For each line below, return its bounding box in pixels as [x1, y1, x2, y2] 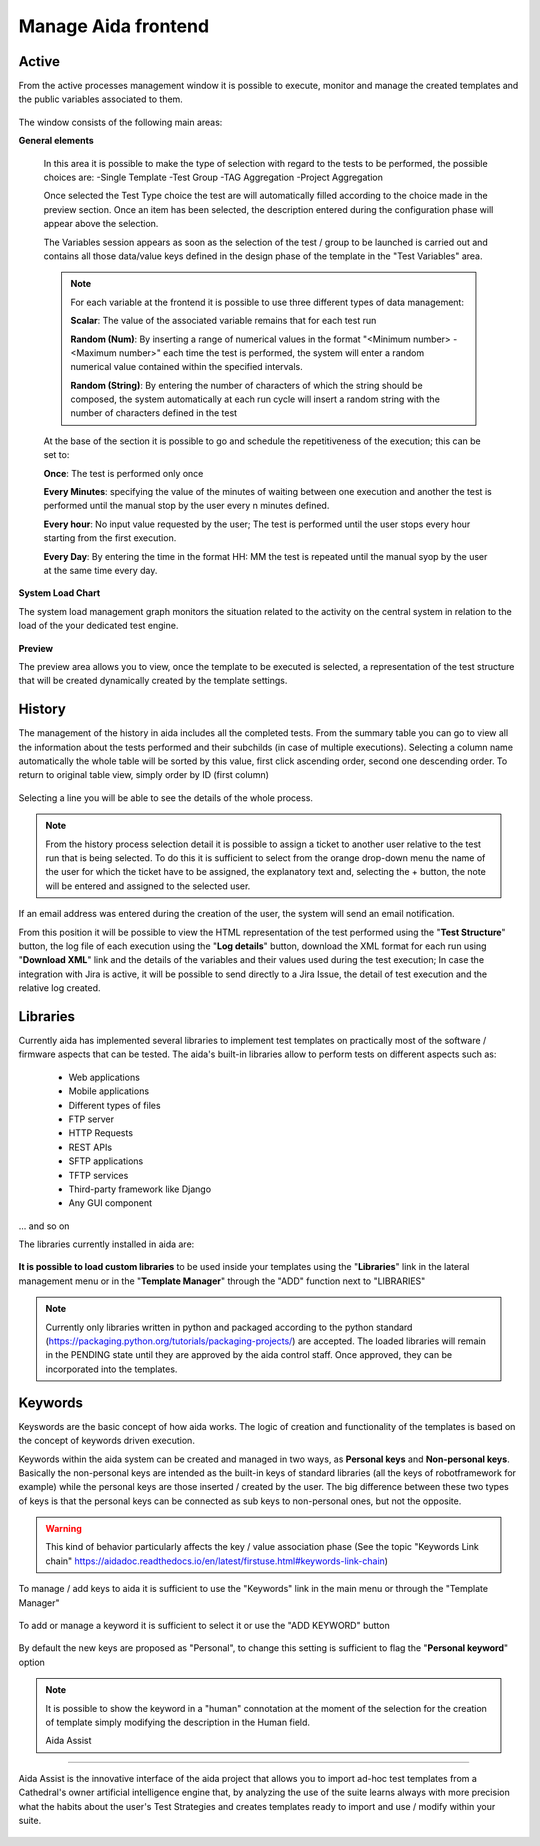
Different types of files [68, 1099, 161, 1111]
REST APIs [68, 1141, 113, 1153]
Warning [45, 1523, 82, 1535]
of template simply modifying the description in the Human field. [45, 1716, 310, 1728]
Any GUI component [68, 1197, 152, 1209]
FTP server [68, 1113, 115, 1125]
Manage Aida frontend [18, 15, 210, 37]
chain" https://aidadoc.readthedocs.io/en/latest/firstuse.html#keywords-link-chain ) [45, 1555, 389, 1567]
